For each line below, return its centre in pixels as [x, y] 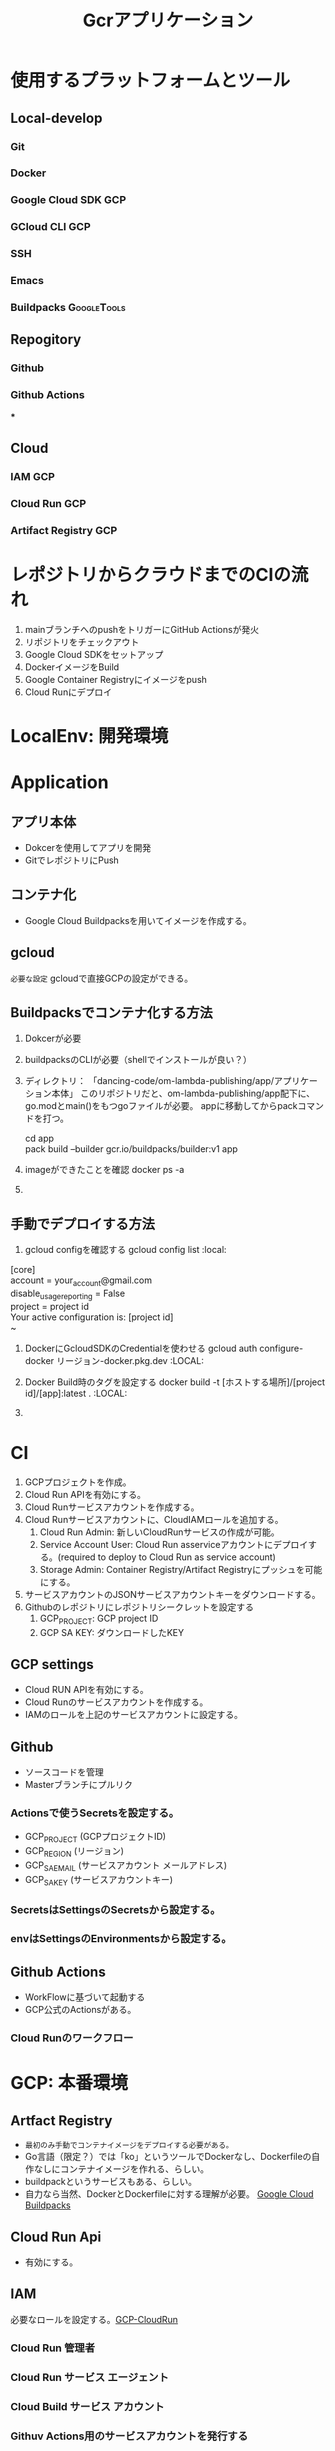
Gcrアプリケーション [168, 20]
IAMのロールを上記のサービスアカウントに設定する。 [133, 1715]
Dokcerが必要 [53, 1038]
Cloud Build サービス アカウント [87, 2406]
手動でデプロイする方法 [82, 1223]
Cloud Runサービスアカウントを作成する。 [112, 1507]
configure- [281, 1348]
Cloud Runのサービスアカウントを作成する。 [116, 1702]
